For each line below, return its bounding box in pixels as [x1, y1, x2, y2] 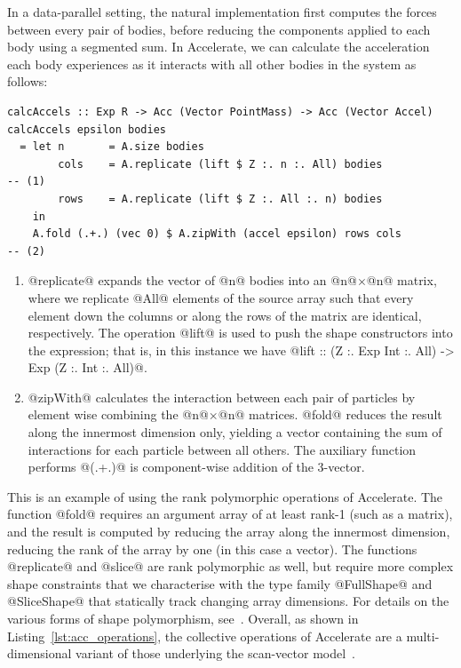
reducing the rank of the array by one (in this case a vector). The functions [7, 539, 417, 558]
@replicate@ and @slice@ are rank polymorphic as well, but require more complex [7, 557, 454, 576]
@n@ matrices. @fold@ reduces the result [218, 405, 442, 424]
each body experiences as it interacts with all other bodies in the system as [7, 54, 417, 73]
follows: [7, 72, 48, 91]
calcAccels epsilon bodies [7, 123, 166, 136]
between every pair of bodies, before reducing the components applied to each [7, 20, 431, 38]
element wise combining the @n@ [28, 405, 209, 424]
